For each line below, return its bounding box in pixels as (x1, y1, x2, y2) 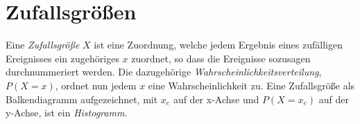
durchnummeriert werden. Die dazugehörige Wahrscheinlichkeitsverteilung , (6, 64, 322, 79)
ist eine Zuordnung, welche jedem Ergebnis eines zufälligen (94, 37, 343, 52)
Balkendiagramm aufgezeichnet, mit (6, 91, 158, 106)
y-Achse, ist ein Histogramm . (6, 105, 128, 120)
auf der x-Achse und (173, 91, 259, 106)
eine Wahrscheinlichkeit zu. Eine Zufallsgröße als (148, 78, 355, 92)
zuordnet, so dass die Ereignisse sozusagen (131, 51, 311, 65)
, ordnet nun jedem (55, 78, 137, 92)
